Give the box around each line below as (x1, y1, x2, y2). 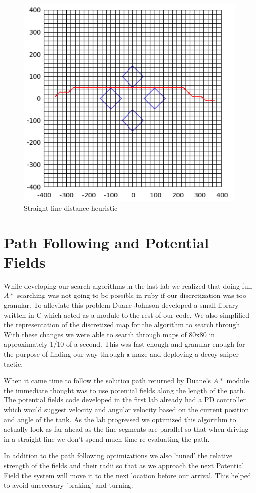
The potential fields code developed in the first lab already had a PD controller (4, 394, 246, 405)
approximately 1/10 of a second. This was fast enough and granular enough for (4, 339, 245, 349)
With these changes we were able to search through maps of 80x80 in (4, 329, 215, 339)
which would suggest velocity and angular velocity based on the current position (4, 404, 249, 414)
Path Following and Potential (4, 232, 209, 252)
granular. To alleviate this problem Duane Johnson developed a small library (4, 300, 239, 310)
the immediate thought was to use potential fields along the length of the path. (4, 385, 246, 395)
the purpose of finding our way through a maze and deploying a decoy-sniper (4, 349, 239, 359)
